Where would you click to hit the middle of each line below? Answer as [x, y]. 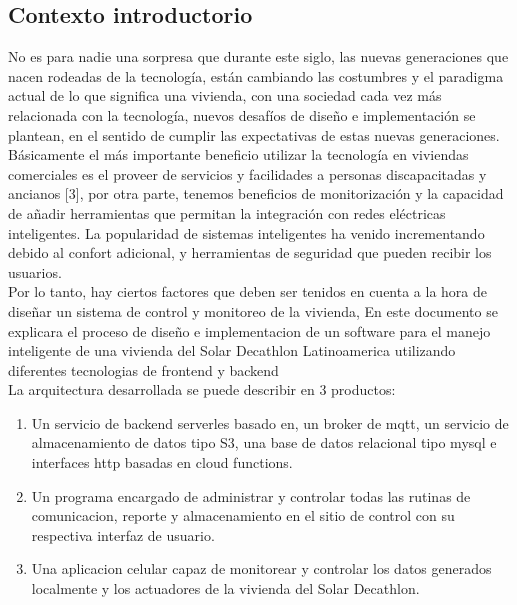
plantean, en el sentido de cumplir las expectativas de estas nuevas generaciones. [254, 134]
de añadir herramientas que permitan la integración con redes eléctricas [227, 212]
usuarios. [35, 271]
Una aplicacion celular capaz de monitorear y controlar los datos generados [261, 568]
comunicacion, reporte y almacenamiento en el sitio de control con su [243, 515]
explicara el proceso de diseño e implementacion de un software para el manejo [249, 330]
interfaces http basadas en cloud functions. [162, 462]
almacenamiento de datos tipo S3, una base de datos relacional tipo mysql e [264, 442]
